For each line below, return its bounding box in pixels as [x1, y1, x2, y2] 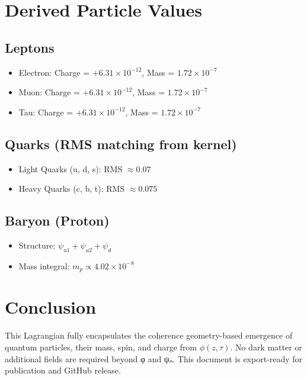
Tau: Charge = [18, 105, 73, 118]
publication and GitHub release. [5, 364, 121, 376]
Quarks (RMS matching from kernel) [5, 134, 237, 153]
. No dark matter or [230, 340, 302, 353]
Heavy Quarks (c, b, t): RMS [18, 182, 125, 195]
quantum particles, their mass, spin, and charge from [5, 340, 197, 353]
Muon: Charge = [18, 86, 80, 98]
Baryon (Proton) [5, 211, 110, 230]
